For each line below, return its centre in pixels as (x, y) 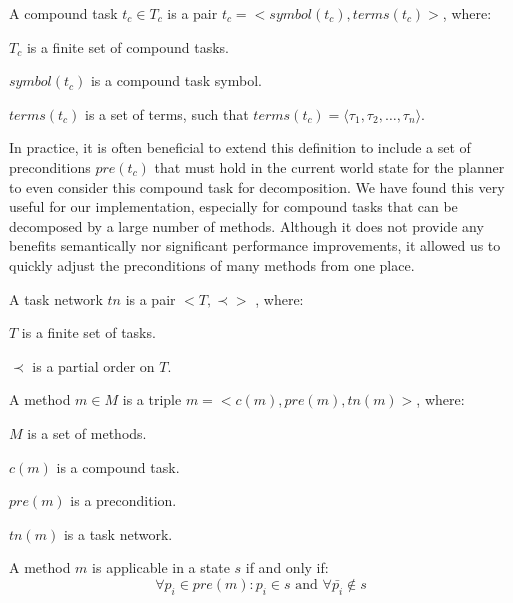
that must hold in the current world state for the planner (329, 166)
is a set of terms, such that (167, 113)
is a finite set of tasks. (88, 332)
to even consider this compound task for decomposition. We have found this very (257, 186)
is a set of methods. (87, 432)
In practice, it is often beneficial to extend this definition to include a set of (240, 147)
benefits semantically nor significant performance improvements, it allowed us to (255, 245)
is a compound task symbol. (176, 80)
